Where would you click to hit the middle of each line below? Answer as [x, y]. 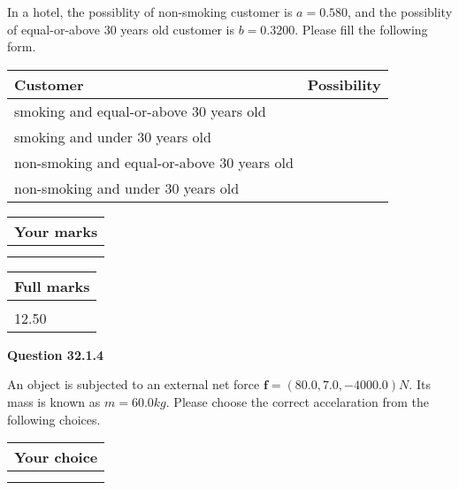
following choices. [54, 419]
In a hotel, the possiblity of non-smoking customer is [150, 11]
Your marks [56, 231]
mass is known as [54, 401]
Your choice [56, 457]
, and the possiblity [400, 11]
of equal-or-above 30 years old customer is [121, 29]
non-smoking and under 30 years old [127, 188]
